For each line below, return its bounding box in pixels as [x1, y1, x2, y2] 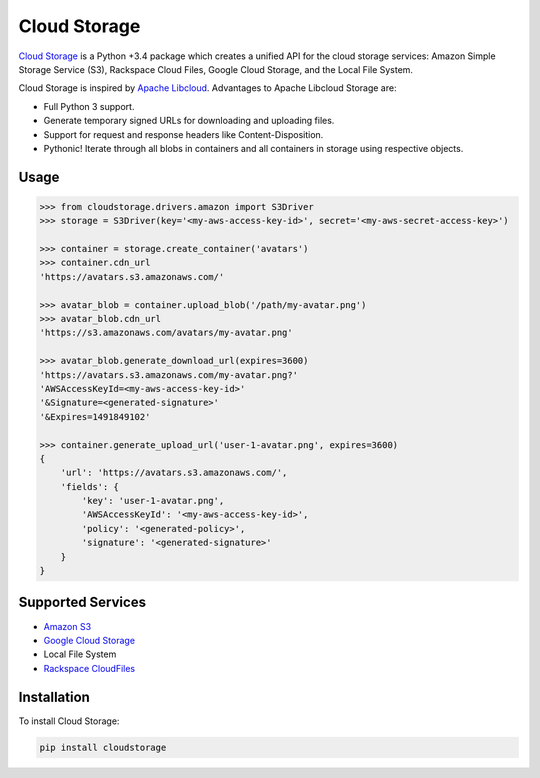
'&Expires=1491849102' [39, 411, 151, 422]
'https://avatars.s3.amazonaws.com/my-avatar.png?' [39, 369, 299, 380]
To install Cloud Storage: [18, 715, 120, 727]
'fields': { [60, 481, 120, 492]
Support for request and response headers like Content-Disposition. [43, 128, 324, 140]
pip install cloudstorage [39, 741, 167, 753]
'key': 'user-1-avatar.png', [81, 495, 225, 507]
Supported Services [18, 594, 147, 611]
